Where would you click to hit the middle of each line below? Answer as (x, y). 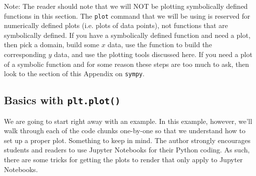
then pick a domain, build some (52, 44)
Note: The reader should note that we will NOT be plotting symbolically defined (126, 6)
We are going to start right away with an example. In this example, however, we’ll (128, 121)
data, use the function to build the (160, 44)
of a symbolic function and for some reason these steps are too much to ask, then (127, 64)
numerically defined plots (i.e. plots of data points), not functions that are (116, 25)
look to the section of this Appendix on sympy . (74, 73)
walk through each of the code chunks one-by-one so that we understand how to (125, 131)
